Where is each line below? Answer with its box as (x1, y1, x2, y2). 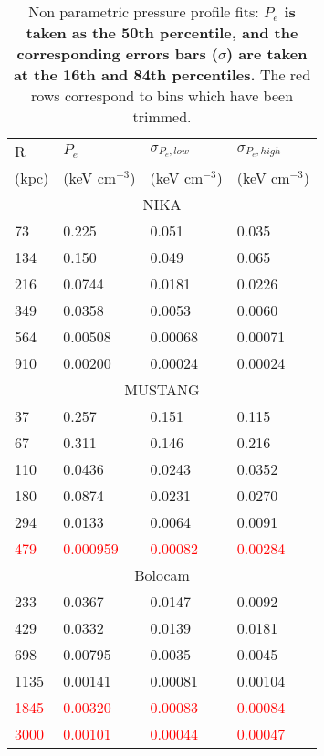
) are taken (226, 43, 308, 64)
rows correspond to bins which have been (30, 85, 294, 106)
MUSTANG (124, 379, 200, 400)
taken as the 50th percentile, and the (26, 22, 298, 43)
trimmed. (132, 106, 192, 127)
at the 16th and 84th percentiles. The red (13, 64, 311, 85)
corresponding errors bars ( (16, 43, 218, 64)
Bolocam (134, 564, 190, 585)
